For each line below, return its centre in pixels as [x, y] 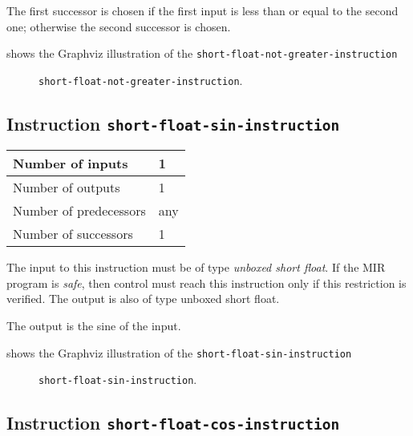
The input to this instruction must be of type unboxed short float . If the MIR [196, 267]
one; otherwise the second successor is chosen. [119, 26]
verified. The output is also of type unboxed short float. [143, 299]
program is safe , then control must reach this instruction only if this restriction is [206, 283]
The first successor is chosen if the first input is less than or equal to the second [202, 10]
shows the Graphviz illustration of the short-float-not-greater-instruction [202, 53]
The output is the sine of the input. [94, 326]
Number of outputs [67, 188]
